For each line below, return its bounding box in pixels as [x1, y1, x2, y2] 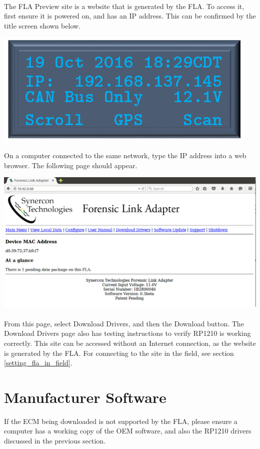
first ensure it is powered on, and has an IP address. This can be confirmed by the [4, 11, 256, 21]
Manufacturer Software [4, 386, 166, 407]
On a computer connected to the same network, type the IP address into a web [4, 150, 246, 160]
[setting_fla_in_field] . [4, 357, 72, 368]
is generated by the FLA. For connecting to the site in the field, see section [4, 347, 234, 358]
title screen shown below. [4, 20, 81, 31]
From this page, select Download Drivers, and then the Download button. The [4, 318, 244, 328]
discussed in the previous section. [4, 435, 106, 446]
